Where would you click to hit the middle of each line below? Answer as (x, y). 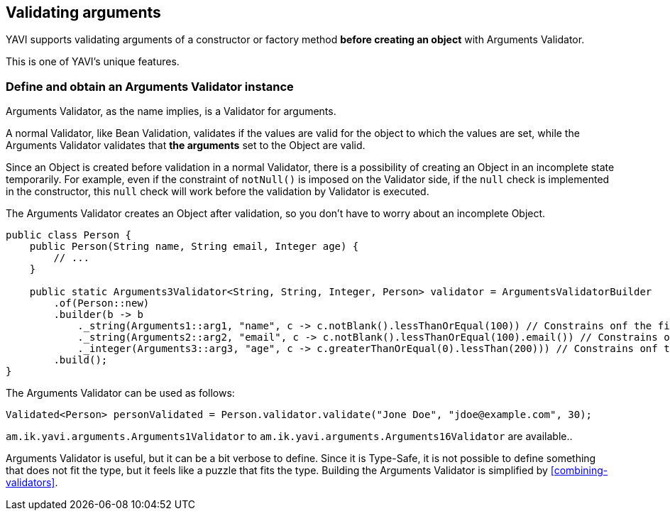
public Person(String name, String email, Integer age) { (194, 247)
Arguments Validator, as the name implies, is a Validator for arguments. (171, 111)
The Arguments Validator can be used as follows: (120, 393)
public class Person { (69, 235)
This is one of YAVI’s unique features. (93, 62)
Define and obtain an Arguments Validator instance (150, 86)
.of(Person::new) (101, 303)
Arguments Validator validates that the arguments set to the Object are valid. (186, 146)
